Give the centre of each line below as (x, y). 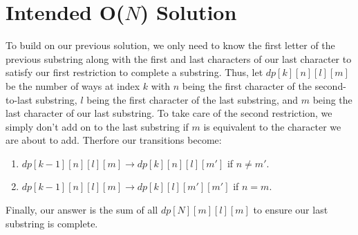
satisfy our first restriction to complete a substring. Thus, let (134, 72)
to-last (19, 99)
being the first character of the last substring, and (192, 99)
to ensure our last (291, 210)
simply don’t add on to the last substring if (97, 126)
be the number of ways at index (73, 85)
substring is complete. (52, 223)
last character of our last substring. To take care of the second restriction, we (169, 113)
